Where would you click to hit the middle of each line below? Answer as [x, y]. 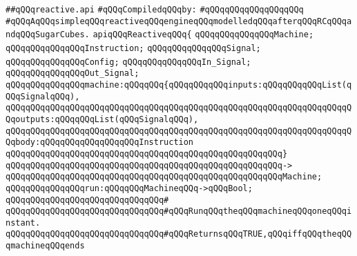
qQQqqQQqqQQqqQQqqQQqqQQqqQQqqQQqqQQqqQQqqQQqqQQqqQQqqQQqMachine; [164, 177]
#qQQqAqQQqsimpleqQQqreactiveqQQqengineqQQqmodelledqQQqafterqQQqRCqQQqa [179, 21]
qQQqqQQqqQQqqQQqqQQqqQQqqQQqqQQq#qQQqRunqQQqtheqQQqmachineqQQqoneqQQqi [179, 211]
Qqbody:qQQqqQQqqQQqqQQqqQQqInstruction [100, 142]
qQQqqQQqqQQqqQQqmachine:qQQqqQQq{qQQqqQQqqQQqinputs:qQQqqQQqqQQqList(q [179, 85]
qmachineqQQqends [45, 246]
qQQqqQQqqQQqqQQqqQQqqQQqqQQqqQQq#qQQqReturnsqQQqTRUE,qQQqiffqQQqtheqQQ [179, 234]
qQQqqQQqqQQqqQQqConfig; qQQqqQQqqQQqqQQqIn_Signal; [128, 62]
